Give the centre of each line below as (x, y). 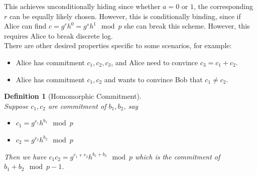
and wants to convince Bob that (153, 79)
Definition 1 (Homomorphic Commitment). (73, 96)
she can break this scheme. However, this (187, 26)
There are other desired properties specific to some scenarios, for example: (118, 45)
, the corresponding (223, 6)
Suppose (16, 106)
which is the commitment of (178, 156)
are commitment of (77, 106)
